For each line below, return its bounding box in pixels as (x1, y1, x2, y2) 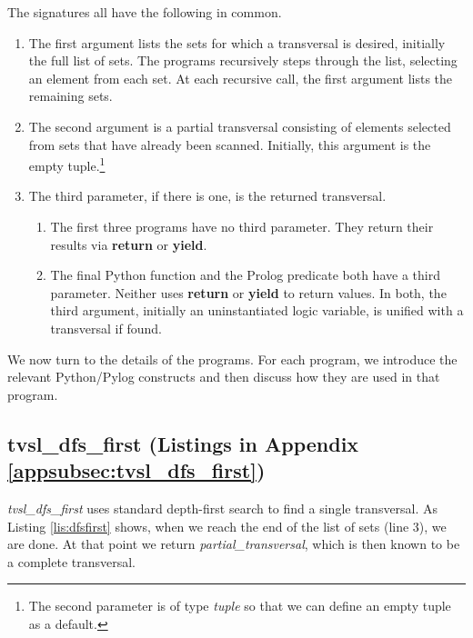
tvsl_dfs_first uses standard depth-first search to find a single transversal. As (7, 498, 438, 517)
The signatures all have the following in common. (7, 3, 282, 21)
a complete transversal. (7, 552, 136, 571)
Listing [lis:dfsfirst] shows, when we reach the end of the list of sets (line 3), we (7, 516, 447, 535)
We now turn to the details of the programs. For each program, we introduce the (7, 349, 458, 368)
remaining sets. (28, 86, 113, 105)
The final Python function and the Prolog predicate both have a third (50, 265, 440, 284)
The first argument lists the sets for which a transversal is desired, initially (28, 33, 446, 52)
